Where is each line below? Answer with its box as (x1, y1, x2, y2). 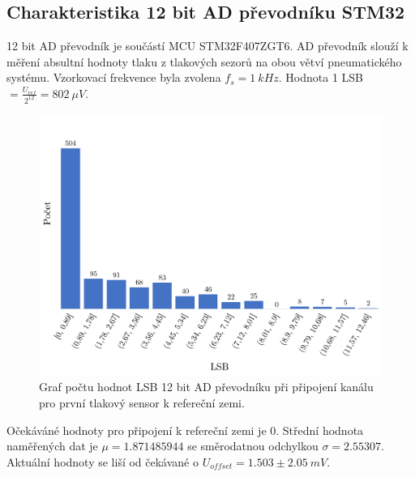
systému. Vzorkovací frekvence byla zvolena (6, 69, 221, 86)
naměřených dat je (6, 437, 98, 454)
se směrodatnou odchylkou (187, 437, 319, 454)
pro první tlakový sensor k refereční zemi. (39, 394, 245, 411)
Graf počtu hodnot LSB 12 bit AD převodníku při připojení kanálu (39, 378, 374, 395)
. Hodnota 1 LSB (278, 69, 364, 86)
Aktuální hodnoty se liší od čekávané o (6, 453, 199, 470)
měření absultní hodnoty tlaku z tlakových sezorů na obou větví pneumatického (6, 53, 402, 70)
